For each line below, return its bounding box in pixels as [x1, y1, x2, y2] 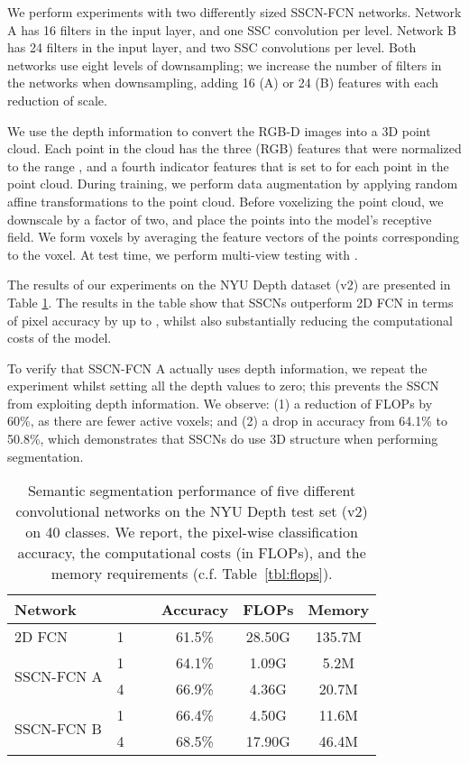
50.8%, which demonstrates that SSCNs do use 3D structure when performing [7, 429, 438, 448]
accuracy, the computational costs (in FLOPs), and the [17, 542, 366, 564]
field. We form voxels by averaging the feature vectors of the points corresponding [7, 227, 460, 246]
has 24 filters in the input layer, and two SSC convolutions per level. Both [7, 38, 417, 57]
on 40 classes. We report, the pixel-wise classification [25, 521, 358, 543]
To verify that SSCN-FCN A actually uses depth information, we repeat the [7, 358, 428, 377]
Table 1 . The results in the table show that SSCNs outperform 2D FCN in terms [7, 292, 454, 311]
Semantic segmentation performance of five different [27, 480, 356, 501]
